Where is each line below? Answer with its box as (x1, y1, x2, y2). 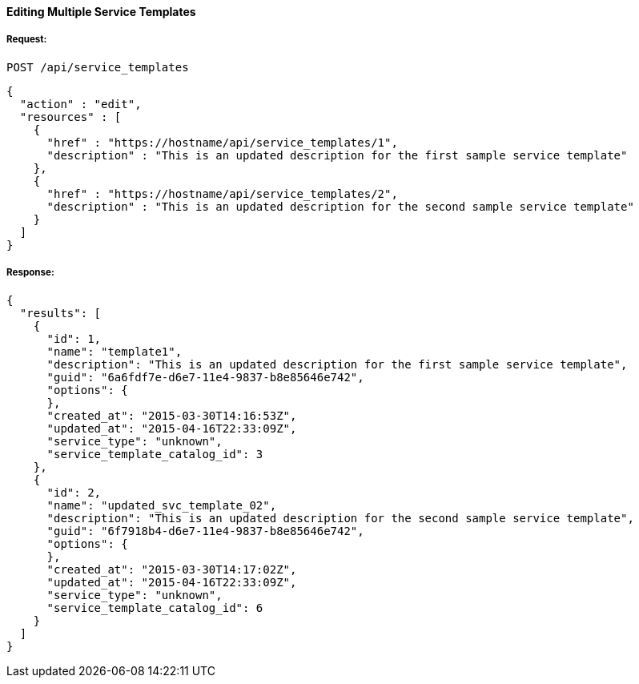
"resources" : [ (19, 110, 122, 123)
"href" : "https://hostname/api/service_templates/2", (46, 187, 398, 200)
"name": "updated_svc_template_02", (46, 498, 277, 512)
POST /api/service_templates (6, 60, 189, 74)
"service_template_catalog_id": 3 (46, 447, 263, 461)
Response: (6, 267, 54, 279)
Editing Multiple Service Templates (6, 5, 196, 18)
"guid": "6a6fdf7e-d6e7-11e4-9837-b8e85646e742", (46, 370, 364, 384)
